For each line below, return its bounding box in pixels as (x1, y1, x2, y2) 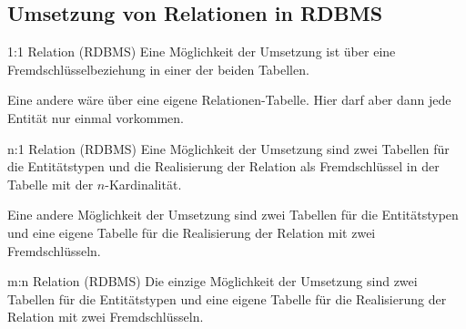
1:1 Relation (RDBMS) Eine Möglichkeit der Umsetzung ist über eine (7, 42, 396, 61)
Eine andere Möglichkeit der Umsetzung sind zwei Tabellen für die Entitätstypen (7, 205, 459, 224)
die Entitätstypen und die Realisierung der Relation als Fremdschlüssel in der (7, 157, 440, 176)
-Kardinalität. (105, 174, 182, 193)
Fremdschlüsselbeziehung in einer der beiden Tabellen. (7, 59, 309, 78)
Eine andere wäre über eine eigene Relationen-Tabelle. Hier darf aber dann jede (7, 90, 451, 109)
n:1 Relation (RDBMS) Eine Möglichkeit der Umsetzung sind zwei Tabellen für (7, 139, 450, 158)
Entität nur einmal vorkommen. (7, 108, 184, 127)
